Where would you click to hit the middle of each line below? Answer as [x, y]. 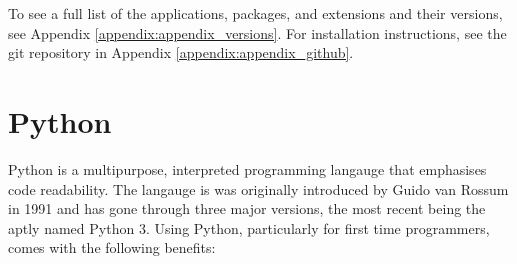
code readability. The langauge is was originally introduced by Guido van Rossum [258, 188]
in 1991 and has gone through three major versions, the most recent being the [247, 208]
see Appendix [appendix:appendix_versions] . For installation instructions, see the [257, 32]
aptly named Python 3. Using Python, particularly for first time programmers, [249, 227]
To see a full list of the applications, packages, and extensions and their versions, [255, 13]
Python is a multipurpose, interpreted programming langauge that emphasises [247, 168]
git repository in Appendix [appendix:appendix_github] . [181, 52]
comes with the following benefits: [112, 247]
